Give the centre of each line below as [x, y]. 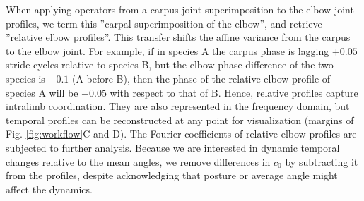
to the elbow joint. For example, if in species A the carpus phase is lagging [168, 50]
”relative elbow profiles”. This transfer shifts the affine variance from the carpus [178, 37]
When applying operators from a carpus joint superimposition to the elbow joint [180, 9]
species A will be [42, 92]
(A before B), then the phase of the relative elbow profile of [201, 78]
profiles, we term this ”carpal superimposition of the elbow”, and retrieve [164, 23]
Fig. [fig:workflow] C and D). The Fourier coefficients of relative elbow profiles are [181, 134]
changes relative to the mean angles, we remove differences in [138, 161]
